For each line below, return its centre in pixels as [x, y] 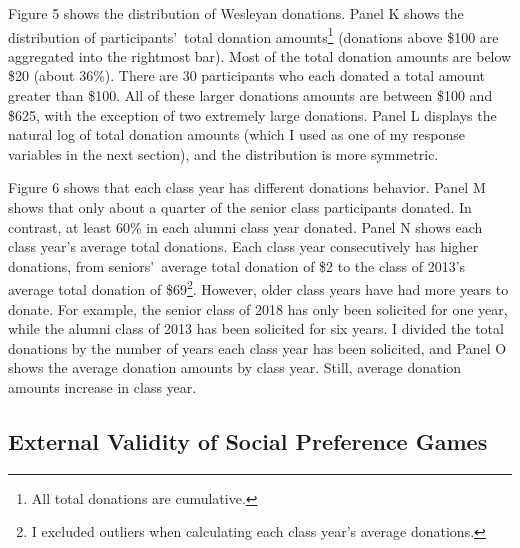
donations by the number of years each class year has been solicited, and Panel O [257, 347]
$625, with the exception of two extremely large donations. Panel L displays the [252, 114]
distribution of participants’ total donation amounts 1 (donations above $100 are [253, 35]
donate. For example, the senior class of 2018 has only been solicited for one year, [258, 308]
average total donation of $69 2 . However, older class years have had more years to [258, 288]
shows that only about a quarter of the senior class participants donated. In [240, 207]
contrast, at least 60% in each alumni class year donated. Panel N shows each [245, 226]
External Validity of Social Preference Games [248, 440]
